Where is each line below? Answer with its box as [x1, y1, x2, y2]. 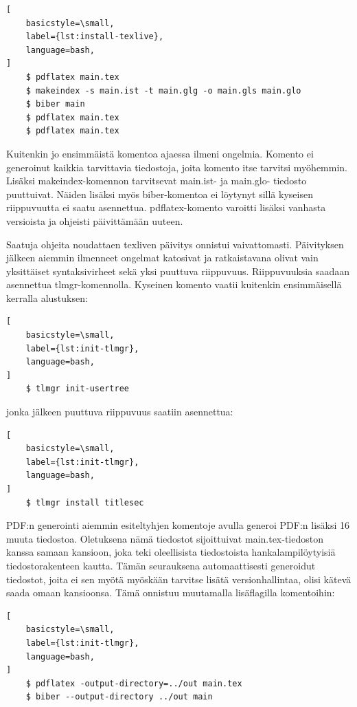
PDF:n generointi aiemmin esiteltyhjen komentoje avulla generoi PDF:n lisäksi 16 [6, 518, 350, 532]
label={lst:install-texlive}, [25, 32, 164, 42]
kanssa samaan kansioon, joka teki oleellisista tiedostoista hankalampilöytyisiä [6, 545, 336, 559]
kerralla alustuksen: [6, 290, 88, 305]
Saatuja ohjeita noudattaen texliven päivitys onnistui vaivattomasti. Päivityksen [6, 237, 344, 251]
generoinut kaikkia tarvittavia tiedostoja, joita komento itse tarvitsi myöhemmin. [6, 160, 347, 174]
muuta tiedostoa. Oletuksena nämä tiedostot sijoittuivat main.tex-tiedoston [6, 531, 324, 545]
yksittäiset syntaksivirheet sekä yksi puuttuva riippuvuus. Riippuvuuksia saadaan [6, 263, 349, 278]
